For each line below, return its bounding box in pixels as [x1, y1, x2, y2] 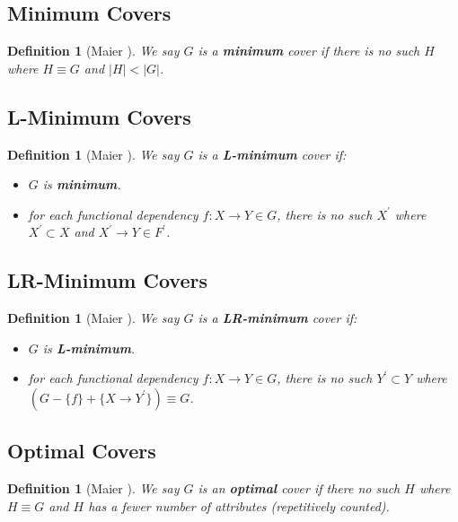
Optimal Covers [7, 437, 156, 465]
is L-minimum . [42, 338, 136, 357]
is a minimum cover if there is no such [198, 41, 420, 60]
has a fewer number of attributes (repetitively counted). [88, 496, 390, 515]
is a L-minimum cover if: [198, 144, 347, 163]
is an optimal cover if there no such [198, 479, 401, 498]
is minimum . [42, 175, 121, 194]
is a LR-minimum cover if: [198, 309, 357, 327]
